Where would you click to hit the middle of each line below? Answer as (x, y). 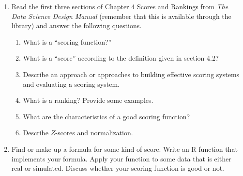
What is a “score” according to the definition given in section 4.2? (121, 58)
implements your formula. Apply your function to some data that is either (121, 158)
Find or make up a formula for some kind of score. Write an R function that (124, 149)
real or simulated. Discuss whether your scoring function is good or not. (118, 168)
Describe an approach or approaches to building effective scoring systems (131, 74)
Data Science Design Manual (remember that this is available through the (121, 16)
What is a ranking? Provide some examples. (88, 100)
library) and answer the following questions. (76, 25)
